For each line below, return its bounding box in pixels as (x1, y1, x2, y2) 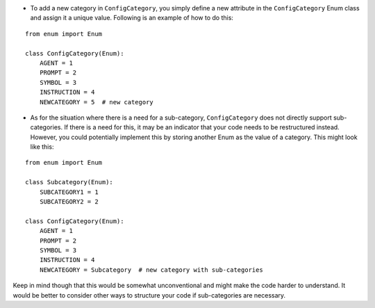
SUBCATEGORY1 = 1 (39, 188, 99, 196)
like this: (30, 143, 54, 151)
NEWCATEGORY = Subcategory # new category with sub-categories (39, 266, 263, 274)
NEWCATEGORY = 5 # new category (39, 98, 154, 106)
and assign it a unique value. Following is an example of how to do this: (30, 14, 234, 22)
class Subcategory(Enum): (25, 178, 114, 186)
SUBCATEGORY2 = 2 (39, 198, 99, 206)
